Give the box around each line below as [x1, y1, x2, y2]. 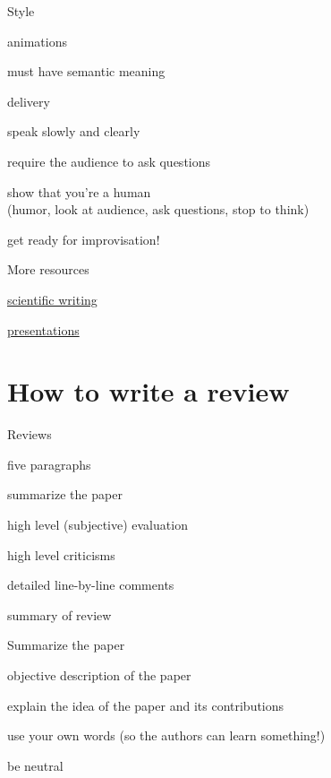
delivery [7, 91, 50, 110]
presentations [7, 320, 80, 339]
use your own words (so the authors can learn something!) [7, 726, 326, 745]
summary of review [7, 605, 112, 624]
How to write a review [7, 373, 290, 410]
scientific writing [7, 290, 98, 308]
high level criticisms [7, 545, 115, 564]
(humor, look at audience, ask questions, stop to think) [7, 200, 310, 219]
